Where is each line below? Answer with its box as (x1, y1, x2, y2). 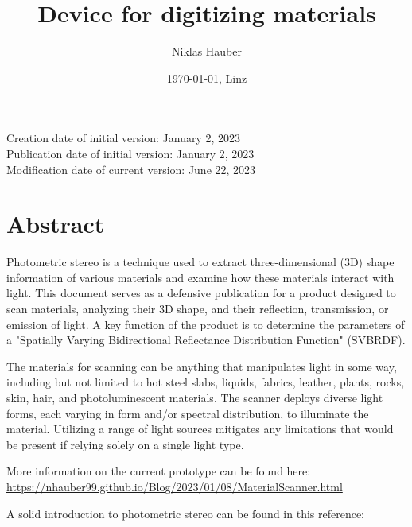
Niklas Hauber (171, 43, 243, 60)
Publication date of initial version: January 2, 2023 (6, 145, 255, 161)
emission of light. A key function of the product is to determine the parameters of (6, 316, 405, 332)
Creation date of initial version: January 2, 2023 (6, 130, 241, 146)
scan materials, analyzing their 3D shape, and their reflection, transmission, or (6, 300, 389, 316)
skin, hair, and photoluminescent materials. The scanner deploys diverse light (6, 389, 383, 405)
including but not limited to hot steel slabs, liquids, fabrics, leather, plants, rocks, (6, 374, 405, 390)
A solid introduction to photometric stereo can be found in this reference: (6, 505, 365, 521)
